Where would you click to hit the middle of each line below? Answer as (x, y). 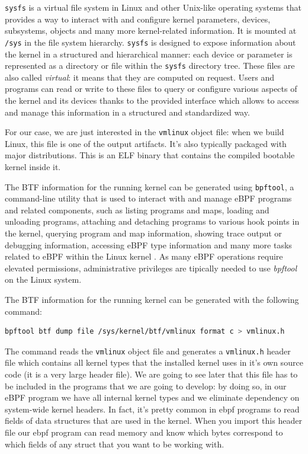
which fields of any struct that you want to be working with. (115, 444)
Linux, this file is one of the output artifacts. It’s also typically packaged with (146, 143)
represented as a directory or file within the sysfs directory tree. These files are (150, 65)
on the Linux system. (43, 279)
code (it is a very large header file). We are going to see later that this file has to (151, 374)
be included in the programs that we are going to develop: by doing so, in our (146, 386)
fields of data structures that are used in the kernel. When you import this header (153, 421)
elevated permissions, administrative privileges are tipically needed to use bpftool (151, 268)
